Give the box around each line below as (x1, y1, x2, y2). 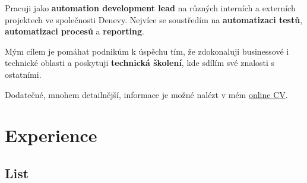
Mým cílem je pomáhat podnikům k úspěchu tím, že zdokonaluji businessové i (5, 45, 289, 57)
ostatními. (5, 68, 42, 80)
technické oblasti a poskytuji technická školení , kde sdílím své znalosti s (5, 56, 275, 69)
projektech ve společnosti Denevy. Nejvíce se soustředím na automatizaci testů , (5, 13, 303, 26)
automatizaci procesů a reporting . (5, 25, 144, 37)
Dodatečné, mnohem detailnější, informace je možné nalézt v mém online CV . (5, 88, 288, 100)
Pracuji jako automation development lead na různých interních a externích (5, 2, 296, 14)
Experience (5, 123, 97, 147)
